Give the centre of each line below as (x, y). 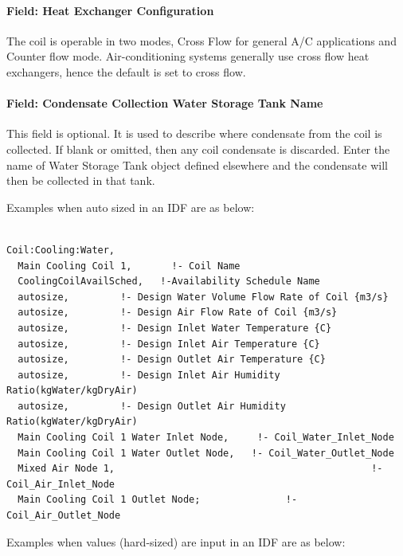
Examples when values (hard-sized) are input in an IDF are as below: (176, 541)
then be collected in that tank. (81, 180)
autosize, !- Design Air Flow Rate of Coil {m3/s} (178, 313)
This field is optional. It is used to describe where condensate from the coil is (194, 133)
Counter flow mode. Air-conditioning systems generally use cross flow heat (188, 56)
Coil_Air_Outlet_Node (64, 516)
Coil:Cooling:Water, (61, 250)
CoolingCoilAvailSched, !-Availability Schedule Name (169, 282)
